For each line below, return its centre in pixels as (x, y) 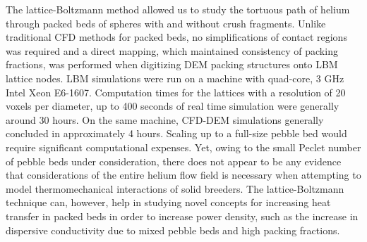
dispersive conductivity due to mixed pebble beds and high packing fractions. (173, 230)
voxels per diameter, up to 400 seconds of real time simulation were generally (173, 106)
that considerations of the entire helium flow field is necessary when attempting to (183, 175)
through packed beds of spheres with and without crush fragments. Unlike (166, 23)
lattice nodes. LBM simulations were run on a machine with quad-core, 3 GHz (175, 78)
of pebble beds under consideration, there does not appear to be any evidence (174, 161)
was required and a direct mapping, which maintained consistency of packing (172, 50)
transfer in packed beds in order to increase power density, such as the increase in (182, 216)
